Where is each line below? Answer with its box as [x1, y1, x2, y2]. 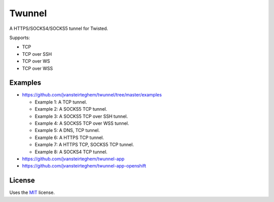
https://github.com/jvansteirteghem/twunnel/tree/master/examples [22, 92, 162, 98]
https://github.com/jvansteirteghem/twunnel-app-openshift [22, 163, 147, 169]
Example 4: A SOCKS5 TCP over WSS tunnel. [35, 120, 129, 126]
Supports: [9, 35, 30, 41]
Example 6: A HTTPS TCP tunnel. [35, 134, 104, 141]
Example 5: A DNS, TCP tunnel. [35, 127, 100, 133]
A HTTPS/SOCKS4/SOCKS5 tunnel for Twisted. [9, 25, 109, 31]
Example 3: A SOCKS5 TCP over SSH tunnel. [35, 113, 128, 119]
